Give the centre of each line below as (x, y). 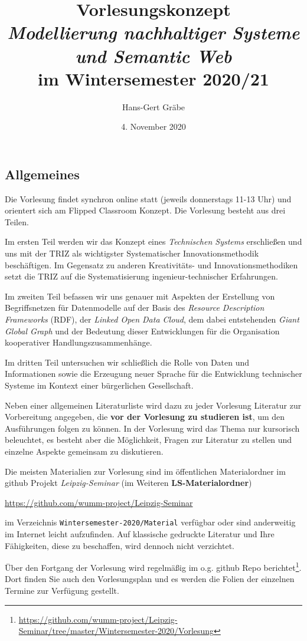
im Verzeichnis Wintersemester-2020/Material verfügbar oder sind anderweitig (150, 522)
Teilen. (17, 221)
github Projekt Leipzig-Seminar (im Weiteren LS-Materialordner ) (128, 483)
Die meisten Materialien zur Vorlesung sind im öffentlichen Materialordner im (145, 471)
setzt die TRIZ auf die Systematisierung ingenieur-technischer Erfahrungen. (141, 276)
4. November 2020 (153, 126)
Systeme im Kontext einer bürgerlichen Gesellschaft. (99, 385)
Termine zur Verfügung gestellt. (62, 591)
